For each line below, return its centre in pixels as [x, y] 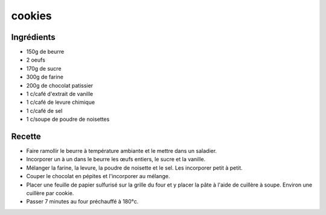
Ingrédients [33, 37]
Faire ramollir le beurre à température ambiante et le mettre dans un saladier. [122, 151]
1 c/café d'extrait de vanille [60, 94]
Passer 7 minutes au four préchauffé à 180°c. [82, 202]
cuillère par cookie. [50, 193]
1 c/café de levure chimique [61, 102]
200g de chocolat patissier [60, 85]
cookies [32, 16]
